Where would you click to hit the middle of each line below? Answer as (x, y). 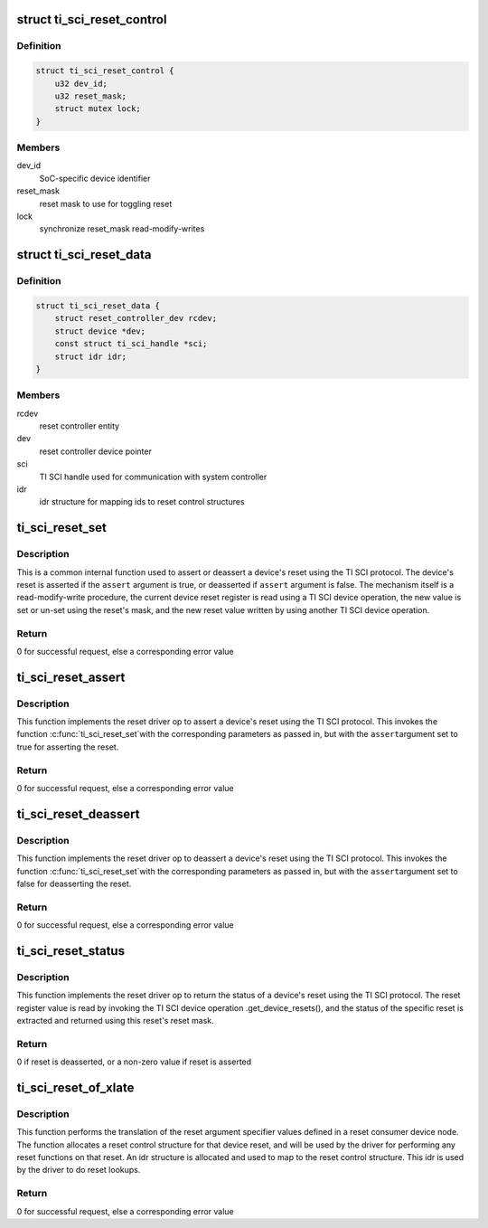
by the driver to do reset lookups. (79, 1170)
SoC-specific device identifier (95, 178)
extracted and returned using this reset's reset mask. (115, 1020)
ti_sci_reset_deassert (78, 814)
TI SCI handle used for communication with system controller (153, 477)
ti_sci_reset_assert (71, 677)
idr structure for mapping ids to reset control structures (142, 502)
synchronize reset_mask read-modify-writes (122, 229)
